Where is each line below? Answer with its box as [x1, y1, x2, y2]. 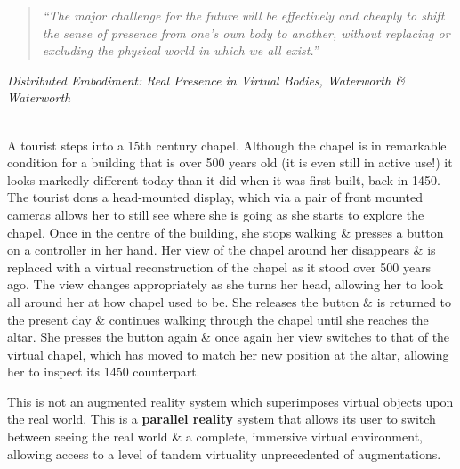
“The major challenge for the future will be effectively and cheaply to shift [42, 6, 445, 24]
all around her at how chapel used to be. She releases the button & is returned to [7, 292, 452, 311]
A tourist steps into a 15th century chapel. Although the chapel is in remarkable [7, 135, 447, 154]
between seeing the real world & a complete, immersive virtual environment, [7, 427, 423, 446]
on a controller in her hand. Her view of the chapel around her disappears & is [7, 240, 436, 259]
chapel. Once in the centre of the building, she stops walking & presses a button [7, 222, 444, 241]
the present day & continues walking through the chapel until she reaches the [7, 310, 429, 328]
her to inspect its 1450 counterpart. [7, 362, 200, 381]
